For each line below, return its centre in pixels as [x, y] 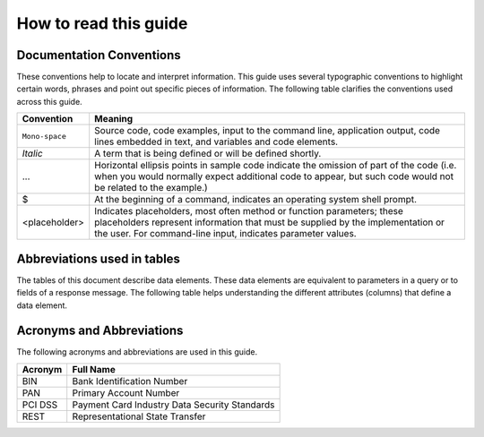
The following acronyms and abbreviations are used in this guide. [137, 352]
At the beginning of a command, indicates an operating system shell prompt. [255, 200]
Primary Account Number [126, 392]
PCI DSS [40, 405]
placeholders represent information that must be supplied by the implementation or [270, 222]
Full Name [94, 369]
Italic [33, 154]
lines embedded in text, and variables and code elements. [216, 141]
